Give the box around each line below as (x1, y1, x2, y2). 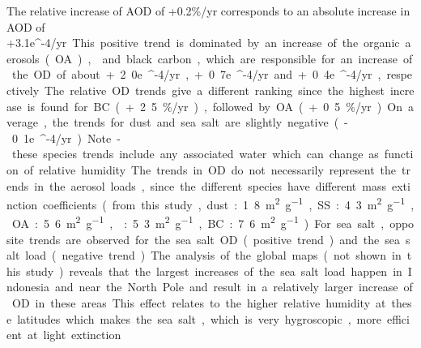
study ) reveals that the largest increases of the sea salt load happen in (26, 262, 402, 279)
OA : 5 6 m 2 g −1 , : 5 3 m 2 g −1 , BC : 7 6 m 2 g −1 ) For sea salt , (11, 213, 385, 232)
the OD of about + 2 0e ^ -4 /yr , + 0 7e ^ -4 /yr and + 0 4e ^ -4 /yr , (11, 66, 381, 83)
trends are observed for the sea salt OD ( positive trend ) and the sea (29, 230, 400, 247)
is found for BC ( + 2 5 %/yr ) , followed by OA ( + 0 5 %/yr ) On (27, 97, 402, 114)
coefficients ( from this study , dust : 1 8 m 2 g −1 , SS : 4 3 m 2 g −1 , (43, 194, 415, 213)
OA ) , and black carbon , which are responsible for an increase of (55, 49, 413, 67)
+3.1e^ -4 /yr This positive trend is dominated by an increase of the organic (6, 34, 400, 51)
